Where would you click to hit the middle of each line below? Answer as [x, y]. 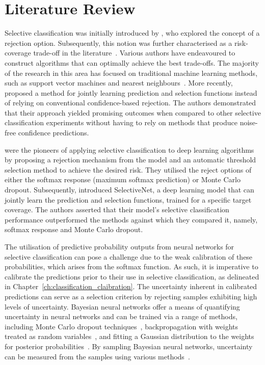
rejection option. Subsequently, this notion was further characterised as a [118, 43]
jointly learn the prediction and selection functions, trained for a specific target [128, 199]
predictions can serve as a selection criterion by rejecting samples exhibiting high [131, 296]
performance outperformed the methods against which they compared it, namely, [131, 219]
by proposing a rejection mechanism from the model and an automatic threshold [130, 160]
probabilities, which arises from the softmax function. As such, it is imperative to [131, 266]
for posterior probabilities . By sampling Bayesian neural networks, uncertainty [129, 346]
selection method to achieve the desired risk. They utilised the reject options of [128, 169]
